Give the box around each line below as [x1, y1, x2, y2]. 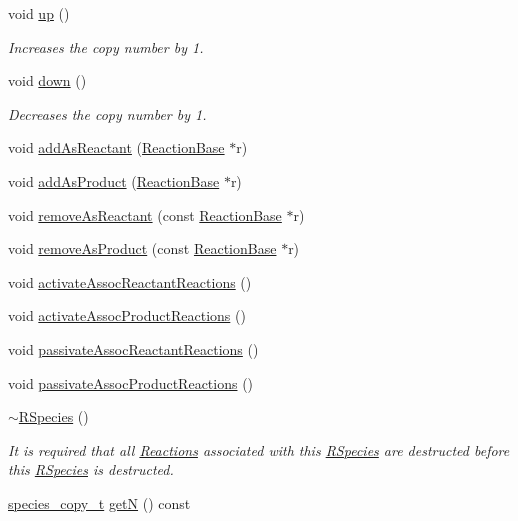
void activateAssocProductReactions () [8, 305, 246, 326]
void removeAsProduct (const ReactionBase [8, 238, 277, 259]
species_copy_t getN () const [8, 492, 191, 513]
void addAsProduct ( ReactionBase [8, 170, 220, 191]
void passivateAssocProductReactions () [8, 372, 254, 393]
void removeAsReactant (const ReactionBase [8, 204, 282, 225]
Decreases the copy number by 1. [8, 103, 207, 124]
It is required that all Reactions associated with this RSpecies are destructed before [8, 439, 510, 460]
